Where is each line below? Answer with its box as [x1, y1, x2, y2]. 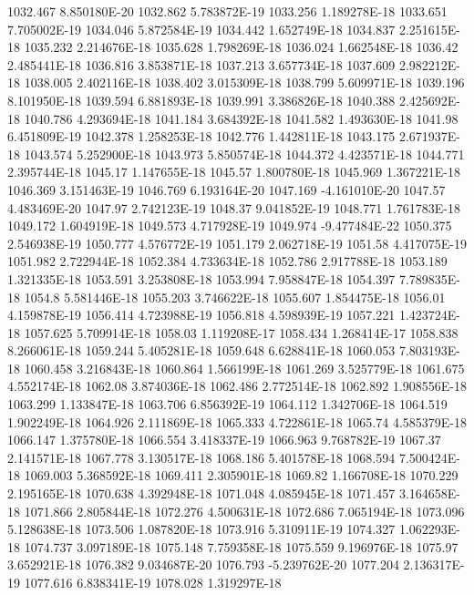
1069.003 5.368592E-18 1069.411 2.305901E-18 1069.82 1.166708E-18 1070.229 [24, 466, 459, 485]
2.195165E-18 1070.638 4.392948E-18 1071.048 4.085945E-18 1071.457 [7, 484, 396, 503]
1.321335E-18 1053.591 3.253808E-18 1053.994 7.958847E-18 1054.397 [7, 269, 396, 288]
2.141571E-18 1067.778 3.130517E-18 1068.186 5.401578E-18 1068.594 [7, 447, 396, 467]
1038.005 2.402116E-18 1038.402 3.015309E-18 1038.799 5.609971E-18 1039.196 [24, 73, 465, 92]
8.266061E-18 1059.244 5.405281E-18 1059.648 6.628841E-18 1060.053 [7, 341, 396, 360]
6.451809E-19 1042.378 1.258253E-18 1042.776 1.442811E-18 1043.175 [7, 127, 396, 146]
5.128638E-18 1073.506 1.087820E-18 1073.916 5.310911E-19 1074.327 [7, 519, 396, 539]
